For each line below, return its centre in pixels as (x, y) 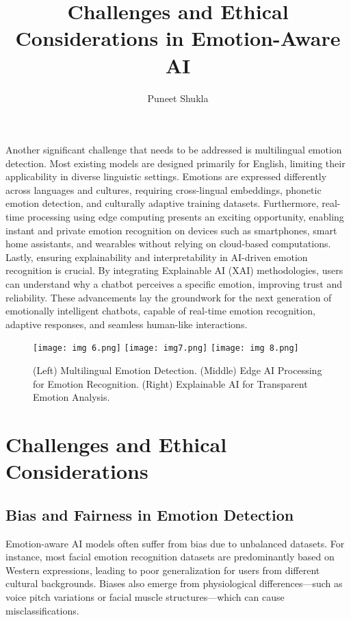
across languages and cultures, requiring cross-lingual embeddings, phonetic (164, 189)
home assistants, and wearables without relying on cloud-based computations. (168, 244)
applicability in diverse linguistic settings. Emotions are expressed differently (166, 176)
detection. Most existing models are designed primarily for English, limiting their (175, 163)
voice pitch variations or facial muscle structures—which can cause (145, 596)
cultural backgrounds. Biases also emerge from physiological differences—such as (174, 583)
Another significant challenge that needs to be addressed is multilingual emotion (174, 150)
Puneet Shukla (178, 98)
